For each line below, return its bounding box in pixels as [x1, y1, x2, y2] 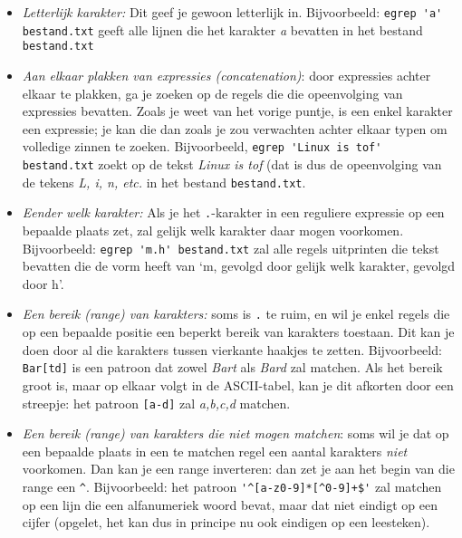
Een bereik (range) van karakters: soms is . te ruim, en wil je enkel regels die [22, 304, 450, 323]
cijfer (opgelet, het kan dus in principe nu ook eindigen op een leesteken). [22, 513, 430, 532]
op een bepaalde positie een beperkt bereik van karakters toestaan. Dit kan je [22, 322, 455, 341]
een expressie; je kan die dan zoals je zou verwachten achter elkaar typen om [22, 119, 448, 138]
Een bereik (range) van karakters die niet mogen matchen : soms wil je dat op [22, 424, 449, 443]
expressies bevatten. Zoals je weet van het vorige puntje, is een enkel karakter [22, 101, 453, 120]
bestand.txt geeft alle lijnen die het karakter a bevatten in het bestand [22, 20, 423, 39]
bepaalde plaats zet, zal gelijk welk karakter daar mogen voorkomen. [22, 220, 404, 239]
